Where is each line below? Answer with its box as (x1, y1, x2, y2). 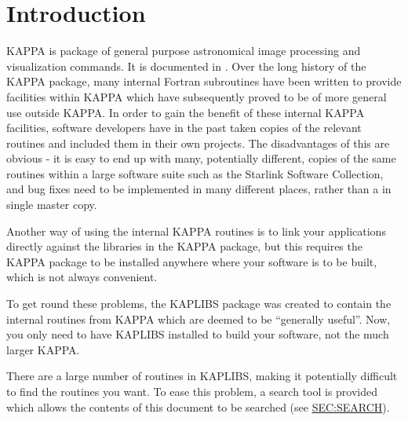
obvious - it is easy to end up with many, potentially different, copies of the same (6, 150, 396, 167)
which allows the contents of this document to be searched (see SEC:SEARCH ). (6, 398, 390, 415)
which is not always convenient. (6, 269, 158, 285)
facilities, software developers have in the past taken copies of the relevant (6, 119, 362, 136)
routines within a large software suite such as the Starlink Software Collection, (6, 165, 384, 181)
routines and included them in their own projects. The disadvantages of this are (6, 134, 390, 151)
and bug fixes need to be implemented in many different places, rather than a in (6, 181, 392, 197)
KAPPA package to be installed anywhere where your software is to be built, (6, 253, 377, 269)
